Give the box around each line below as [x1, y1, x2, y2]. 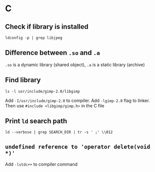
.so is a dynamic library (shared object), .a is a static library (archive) [5, 62, 145, 68]
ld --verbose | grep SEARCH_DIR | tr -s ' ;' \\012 [5, 130, 113, 135]
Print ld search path [5, 117, 67, 125]
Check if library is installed [5, 23, 89, 31]
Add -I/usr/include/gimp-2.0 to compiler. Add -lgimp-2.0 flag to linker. [5, 98, 150, 103]
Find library [5, 76, 41, 84]
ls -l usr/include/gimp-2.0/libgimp [5, 89, 80, 94]
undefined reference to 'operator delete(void [5, 143, 151, 150]
